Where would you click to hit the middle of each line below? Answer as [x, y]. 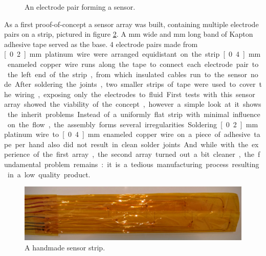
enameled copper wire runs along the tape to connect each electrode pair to [133, 64]
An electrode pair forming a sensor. [80, 7]
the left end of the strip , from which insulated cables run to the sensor [127, 74]
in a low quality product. [49, 174]
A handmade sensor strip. [65, 247]
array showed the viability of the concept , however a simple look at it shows [133, 104]
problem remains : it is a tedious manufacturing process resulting [152, 164]
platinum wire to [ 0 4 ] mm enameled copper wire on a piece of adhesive [127, 134]
